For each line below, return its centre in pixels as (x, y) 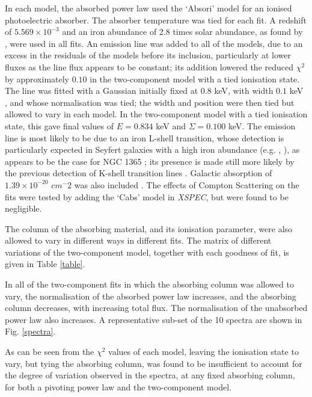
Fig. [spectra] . (30, 331)
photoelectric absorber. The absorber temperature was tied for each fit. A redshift (156, 20)
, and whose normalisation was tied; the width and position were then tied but (150, 102)
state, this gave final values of (60, 125)
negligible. (23, 208)
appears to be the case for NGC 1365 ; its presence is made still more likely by (150, 161)
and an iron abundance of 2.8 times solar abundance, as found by (182, 32)
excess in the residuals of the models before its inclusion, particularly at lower (148, 55)
